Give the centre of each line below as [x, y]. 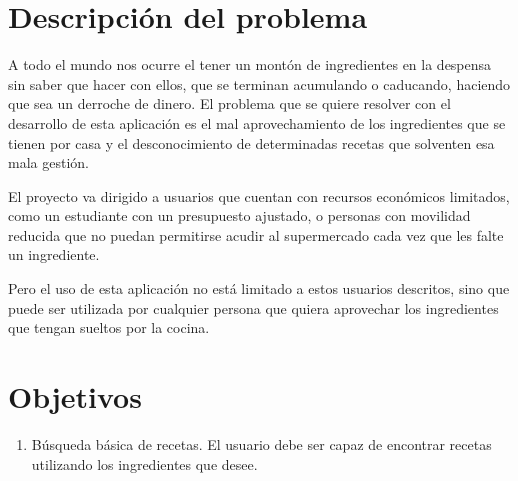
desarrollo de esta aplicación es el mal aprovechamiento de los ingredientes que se [257, 122]
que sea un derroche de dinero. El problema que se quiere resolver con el [229, 103]
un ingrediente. [54, 254]
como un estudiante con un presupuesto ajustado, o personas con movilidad [239, 215]
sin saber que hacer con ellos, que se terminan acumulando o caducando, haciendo [259, 83]
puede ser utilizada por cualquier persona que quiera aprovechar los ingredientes [253, 307]
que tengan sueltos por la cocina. [109, 327]
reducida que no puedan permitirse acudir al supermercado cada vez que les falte [256, 234]
